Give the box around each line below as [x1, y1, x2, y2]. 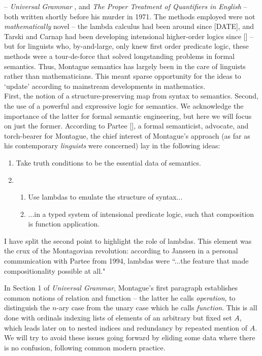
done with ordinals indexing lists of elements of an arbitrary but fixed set [4, 312, 232, 323]
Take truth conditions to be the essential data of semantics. [16, 157, 201, 168]
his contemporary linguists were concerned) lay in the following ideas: [4, 140, 220, 151]
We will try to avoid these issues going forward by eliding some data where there [4, 332, 255, 343]
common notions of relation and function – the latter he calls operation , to [4, 292, 236, 303]
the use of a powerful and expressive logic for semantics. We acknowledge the [4, 100, 244, 111]
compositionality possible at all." [4, 265, 106, 276]
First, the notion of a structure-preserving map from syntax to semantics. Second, [4, 90, 259, 101]
